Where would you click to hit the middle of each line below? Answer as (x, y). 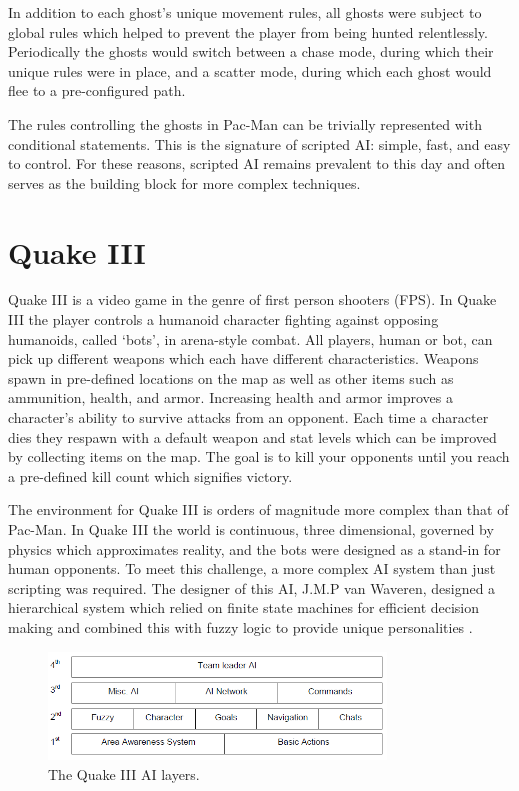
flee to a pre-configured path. (97, 90)
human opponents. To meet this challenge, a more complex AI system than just (252, 568)
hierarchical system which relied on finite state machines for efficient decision (244, 607)
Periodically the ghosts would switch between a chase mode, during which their (251, 51)
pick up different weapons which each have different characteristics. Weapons (243, 358)
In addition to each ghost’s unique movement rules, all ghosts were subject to (245, 12)
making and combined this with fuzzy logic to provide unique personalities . (240, 626)
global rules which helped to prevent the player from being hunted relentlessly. (248, 31)
